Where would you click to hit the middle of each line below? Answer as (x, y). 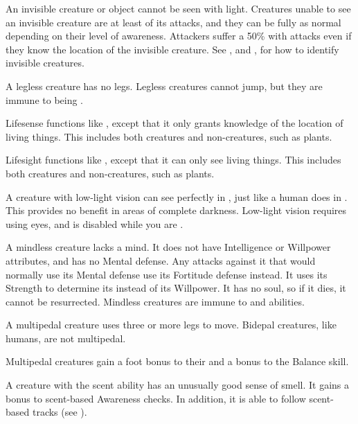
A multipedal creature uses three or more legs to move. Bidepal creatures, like (171, 325)
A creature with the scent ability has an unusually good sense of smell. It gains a (178, 385)
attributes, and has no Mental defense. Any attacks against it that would (161, 260)
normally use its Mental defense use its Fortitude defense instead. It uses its (167, 274)
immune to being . (44, 99)
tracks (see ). (60, 412)
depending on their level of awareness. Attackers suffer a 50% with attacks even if (179, 36)
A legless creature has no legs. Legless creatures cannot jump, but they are (164, 86)
